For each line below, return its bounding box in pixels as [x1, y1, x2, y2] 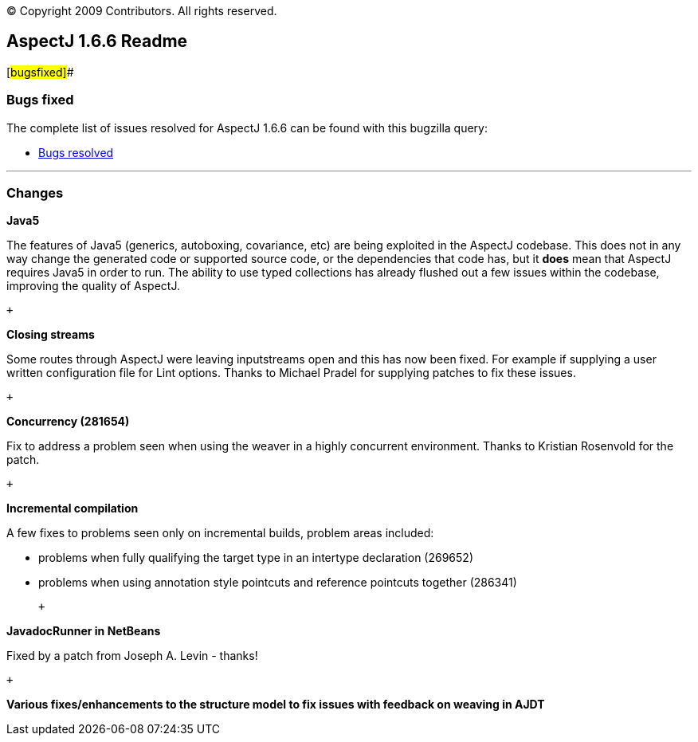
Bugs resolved [38, 145, 114, 159]
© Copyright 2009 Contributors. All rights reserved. [6, 4, 277, 18]
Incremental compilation [6, 501, 139, 516]
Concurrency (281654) [6, 414, 130, 429]
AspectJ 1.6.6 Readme [6, 31, 188, 52]
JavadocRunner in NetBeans [6, 624, 161, 638]
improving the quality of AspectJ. [6, 279, 180, 293]
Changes [6, 184, 64, 201]
